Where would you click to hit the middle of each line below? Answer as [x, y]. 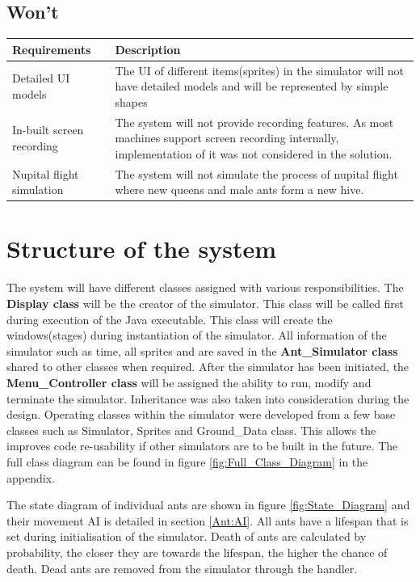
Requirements [52, 49]
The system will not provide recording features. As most [254, 122]
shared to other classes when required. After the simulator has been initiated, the [208, 367]
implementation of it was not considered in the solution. [254, 153]
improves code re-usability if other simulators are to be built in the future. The [202, 446]
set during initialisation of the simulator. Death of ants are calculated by [187, 536]
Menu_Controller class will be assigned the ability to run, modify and [189, 382]
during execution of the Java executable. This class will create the [170, 319]
